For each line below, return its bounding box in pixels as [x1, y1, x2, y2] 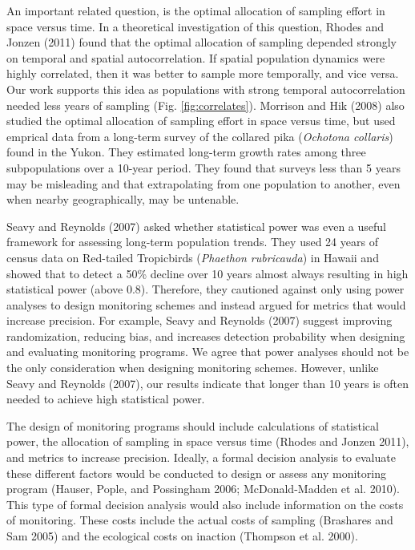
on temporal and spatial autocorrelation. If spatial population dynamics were [6, 49, 385, 66]
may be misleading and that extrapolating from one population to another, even [6, 175, 401, 192]
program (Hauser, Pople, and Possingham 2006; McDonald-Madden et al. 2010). [6, 480, 400, 497]
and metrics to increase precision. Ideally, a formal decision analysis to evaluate [6, 449, 396, 466]
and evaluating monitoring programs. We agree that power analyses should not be [6, 343, 409, 360]
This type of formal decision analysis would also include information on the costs [6, 495, 404, 512]
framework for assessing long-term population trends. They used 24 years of [6, 233, 378, 250]
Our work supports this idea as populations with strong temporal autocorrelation [6, 80, 405, 97]
